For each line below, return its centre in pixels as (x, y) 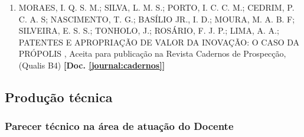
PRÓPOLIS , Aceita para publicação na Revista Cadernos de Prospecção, (152, 53)
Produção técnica (59, 97)
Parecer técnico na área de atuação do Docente (119, 126)
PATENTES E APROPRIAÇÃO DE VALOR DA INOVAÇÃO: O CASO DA (159, 42)
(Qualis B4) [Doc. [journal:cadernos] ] (92, 65)
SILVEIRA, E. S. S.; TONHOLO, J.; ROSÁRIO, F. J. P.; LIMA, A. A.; (149, 30)
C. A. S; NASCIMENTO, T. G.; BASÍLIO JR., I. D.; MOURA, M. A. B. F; (157, 19)
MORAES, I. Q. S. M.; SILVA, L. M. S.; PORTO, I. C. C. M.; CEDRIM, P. (156, 7)
